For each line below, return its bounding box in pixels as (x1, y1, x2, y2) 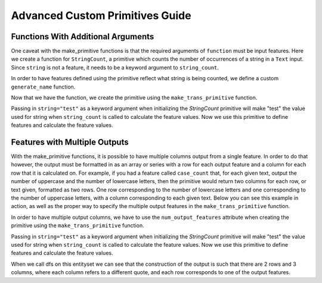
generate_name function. (11, 83, 76, 90)
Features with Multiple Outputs (11, 137, 129, 147)
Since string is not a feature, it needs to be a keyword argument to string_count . (11, 64, 219, 71)
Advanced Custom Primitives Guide (11, 9, 191, 22)
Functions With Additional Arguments (11, 32, 154, 42)
